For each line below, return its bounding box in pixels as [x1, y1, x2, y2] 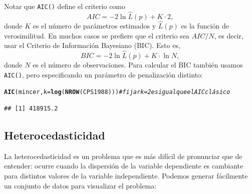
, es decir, [214, 30, 243, 40]
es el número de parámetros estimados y [33, 20, 156, 31]
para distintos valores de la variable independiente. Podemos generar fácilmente [4, 170, 248, 180]
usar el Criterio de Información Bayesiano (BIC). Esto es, [4, 40, 180, 50]
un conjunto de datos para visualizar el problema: [4, 180, 157, 190]
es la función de [181, 20, 229, 31]
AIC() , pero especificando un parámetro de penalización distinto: [4, 69, 203, 79]
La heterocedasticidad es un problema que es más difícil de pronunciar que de [4, 150, 242, 161]
